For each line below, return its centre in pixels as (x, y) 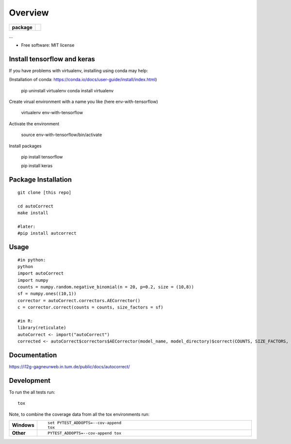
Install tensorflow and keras (52, 59)
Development (30, 381)
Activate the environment (34, 123)
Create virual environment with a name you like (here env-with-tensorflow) (84, 102)
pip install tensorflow (42, 157)
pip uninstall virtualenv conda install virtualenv (67, 90)
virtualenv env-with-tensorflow (52, 113)
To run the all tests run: (32, 392)
